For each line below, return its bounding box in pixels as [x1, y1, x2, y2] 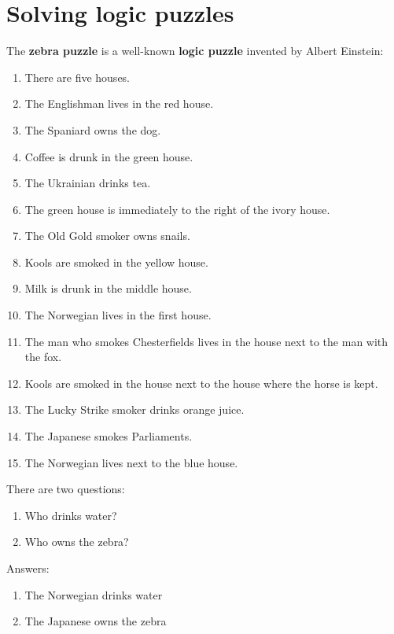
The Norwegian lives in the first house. [24, 307, 212, 323]
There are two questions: [6, 481, 125, 497]
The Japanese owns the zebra [24, 613, 167, 629]
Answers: [6, 560, 50, 576]
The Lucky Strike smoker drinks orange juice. [24, 401, 245, 418]
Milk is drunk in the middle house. [24, 280, 192, 297]
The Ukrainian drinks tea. [24, 175, 151, 191]
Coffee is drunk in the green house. [24, 148, 193, 164]
